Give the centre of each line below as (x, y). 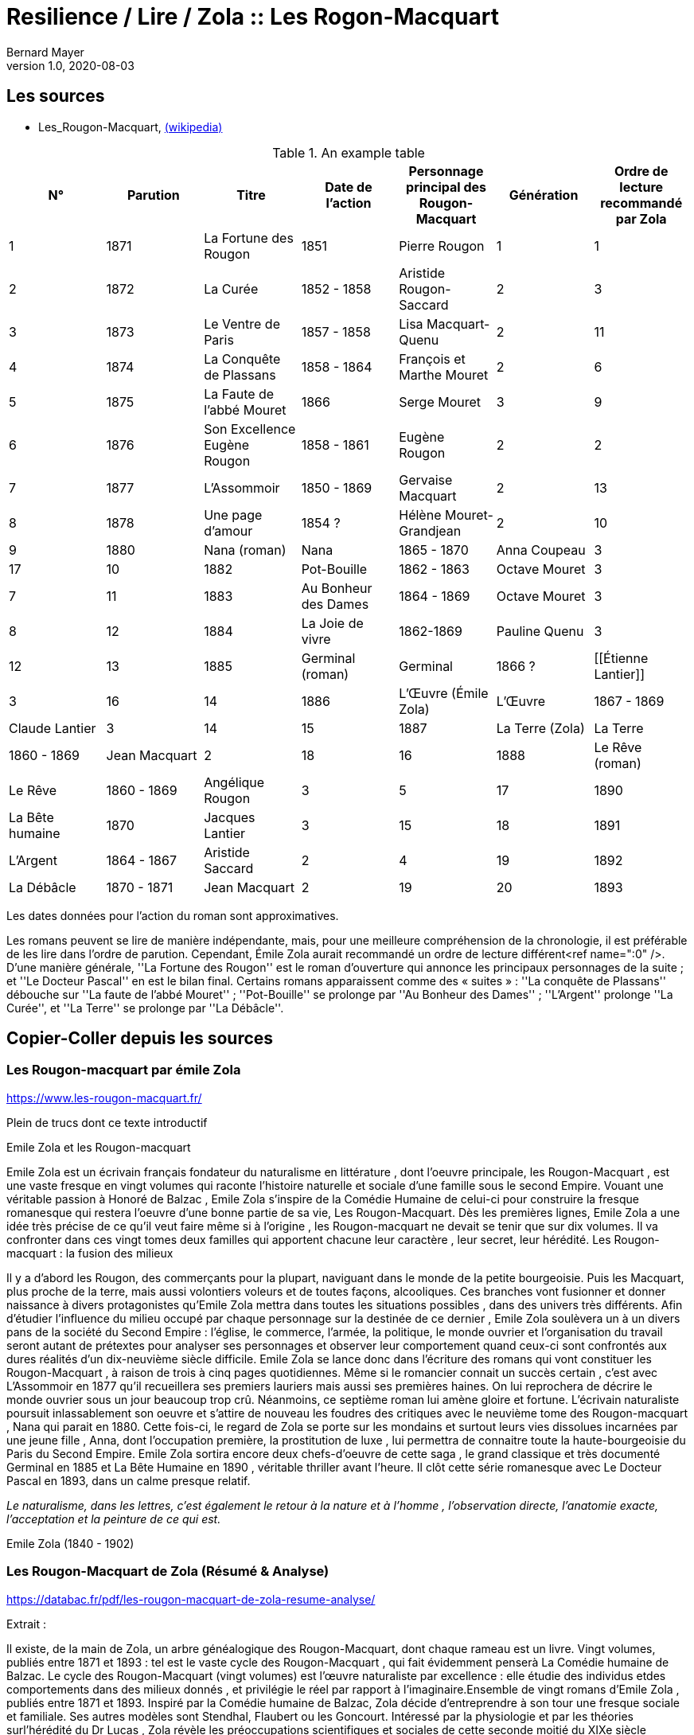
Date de (349, 187)
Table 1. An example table (349, 152)
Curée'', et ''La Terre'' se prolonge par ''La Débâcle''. (145, 1008)
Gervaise (426, 480)
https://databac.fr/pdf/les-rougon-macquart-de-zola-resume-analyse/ (191, 1599)
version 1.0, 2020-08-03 (70, 65)
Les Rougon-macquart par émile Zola (124, 1070)
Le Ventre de (242, 324)
